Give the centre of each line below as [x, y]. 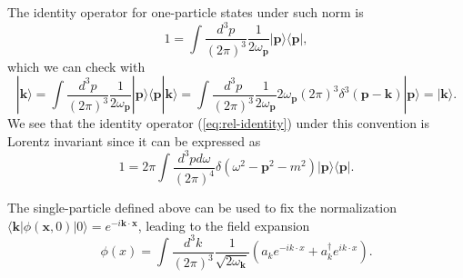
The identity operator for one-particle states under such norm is [186, 12]
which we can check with [76, 66]
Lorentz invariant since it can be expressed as [134, 140]
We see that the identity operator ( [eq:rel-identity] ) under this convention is [218, 123]
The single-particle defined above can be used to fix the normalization [202, 208]
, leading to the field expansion [224, 225]
